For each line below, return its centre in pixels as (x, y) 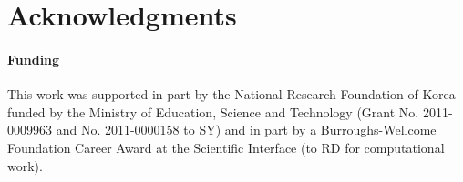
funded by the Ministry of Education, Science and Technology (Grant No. (213, 111)
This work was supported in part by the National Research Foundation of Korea (231, 94)
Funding (34, 59)
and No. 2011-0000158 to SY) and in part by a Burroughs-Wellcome (246, 130)
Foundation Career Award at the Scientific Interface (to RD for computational (226, 147)
